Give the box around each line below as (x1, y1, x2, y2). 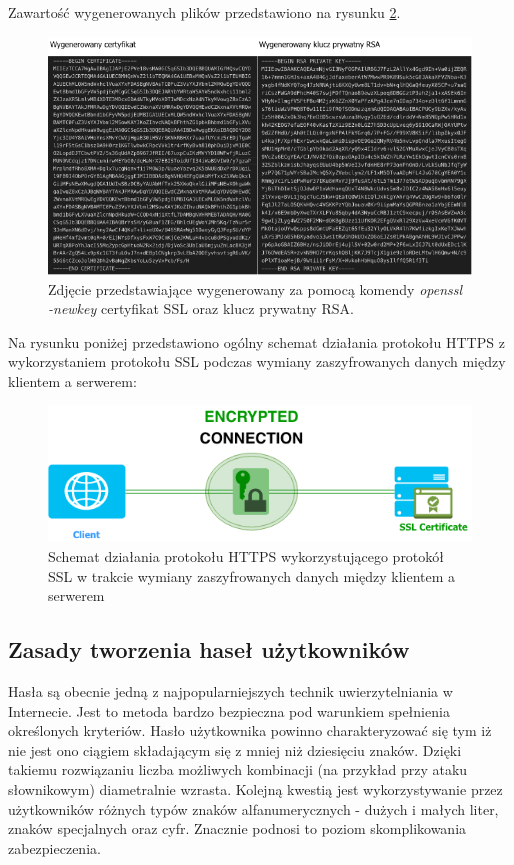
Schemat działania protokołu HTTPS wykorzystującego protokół (48, 546, 445, 567)
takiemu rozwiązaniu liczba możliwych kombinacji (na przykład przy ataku (8, 759, 468, 780)
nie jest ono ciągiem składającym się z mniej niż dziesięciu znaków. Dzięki (8, 739, 462, 760)
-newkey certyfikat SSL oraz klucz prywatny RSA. (48, 298, 354, 319)
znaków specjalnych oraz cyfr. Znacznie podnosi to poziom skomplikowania (8, 818, 467, 839)
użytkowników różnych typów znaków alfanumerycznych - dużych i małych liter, (8, 798, 499, 819)
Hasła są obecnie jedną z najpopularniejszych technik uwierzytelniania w (8, 681, 453, 702)
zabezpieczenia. (8, 837, 101, 858)
